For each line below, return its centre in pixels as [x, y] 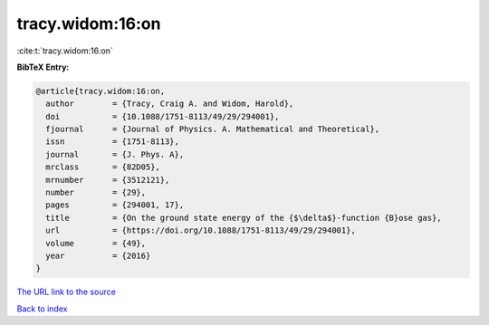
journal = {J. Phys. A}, [115, 154]
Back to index [42, 309]
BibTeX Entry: [43, 67]
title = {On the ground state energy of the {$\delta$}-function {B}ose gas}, [244, 218]
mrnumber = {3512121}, [108, 180]
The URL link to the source [67, 292]
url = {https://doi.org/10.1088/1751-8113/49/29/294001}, [201, 230]
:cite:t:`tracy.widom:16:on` [65, 51]
